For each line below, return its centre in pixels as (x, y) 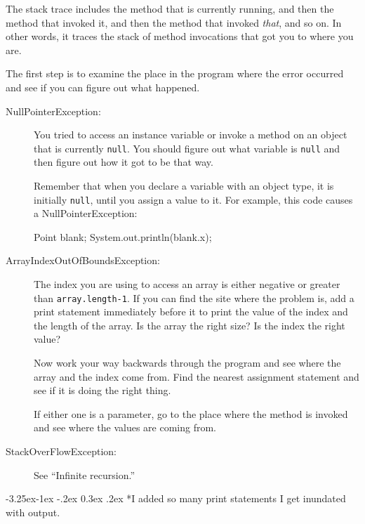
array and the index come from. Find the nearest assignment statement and (197, 376)
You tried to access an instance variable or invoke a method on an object (191, 135)
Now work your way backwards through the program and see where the (187, 363)
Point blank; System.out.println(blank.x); (123, 236)
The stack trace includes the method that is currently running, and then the (170, 8)
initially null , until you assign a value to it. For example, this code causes (193, 199)
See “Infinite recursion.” (85, 474)
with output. (33, 512)
